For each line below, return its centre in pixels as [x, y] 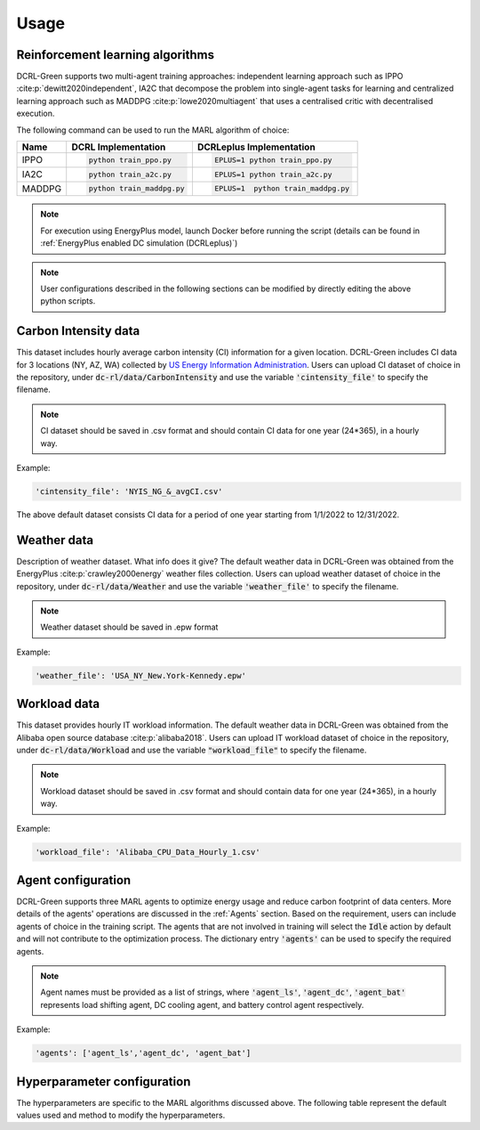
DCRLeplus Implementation [256, 147]
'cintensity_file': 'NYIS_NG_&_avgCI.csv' [129, 491]
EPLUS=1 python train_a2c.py [273, 174]
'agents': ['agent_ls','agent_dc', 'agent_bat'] [143, 1053]
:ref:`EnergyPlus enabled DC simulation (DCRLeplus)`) [139, 243]
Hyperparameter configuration [104, 1081]
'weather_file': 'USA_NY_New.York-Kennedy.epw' [140, 675]
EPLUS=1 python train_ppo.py [273, 160]
